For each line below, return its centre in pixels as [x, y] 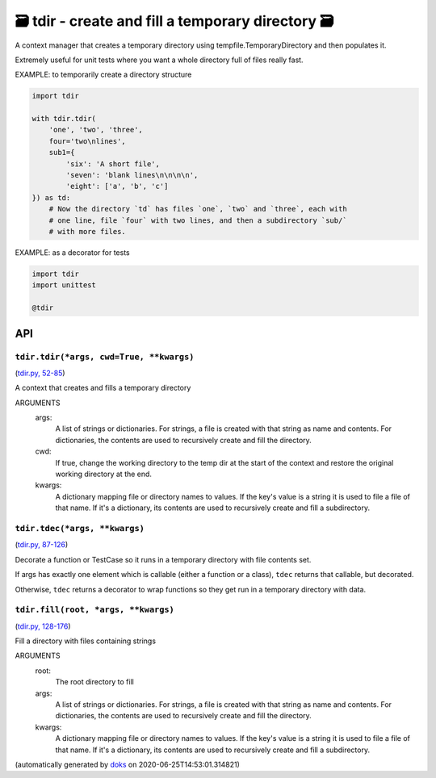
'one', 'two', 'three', [96, 130]
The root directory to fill [95, 682]
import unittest [64, 285]
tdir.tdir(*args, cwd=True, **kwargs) [105, 357]
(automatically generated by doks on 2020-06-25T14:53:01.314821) [127, 764]
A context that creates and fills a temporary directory [103, 388]
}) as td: [51, 197]
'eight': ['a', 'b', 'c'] [117, 186]
